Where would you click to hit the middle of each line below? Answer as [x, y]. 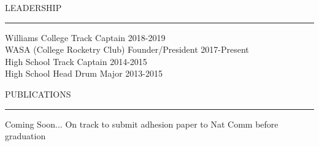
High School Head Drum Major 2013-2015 [84, 73]
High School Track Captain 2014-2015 [76, 61]
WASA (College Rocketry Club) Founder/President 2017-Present [127, 49]
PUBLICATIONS [38, 94]
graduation [25, 136]
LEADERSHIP [33, 7]
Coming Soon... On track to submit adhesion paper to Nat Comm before [142, 124]
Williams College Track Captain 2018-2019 [85, 37]
